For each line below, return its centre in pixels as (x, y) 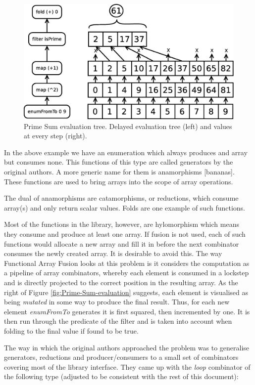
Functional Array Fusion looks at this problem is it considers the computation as (127, 263)
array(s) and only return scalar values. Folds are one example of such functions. (125, 207)
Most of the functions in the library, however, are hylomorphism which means (122, 224)
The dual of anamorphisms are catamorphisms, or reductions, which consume (121, 198)
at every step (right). (55, 136)
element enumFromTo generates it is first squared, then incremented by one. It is (127, 311)
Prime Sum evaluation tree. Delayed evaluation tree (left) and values (128, 126)
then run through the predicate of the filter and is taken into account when (118, 321)
